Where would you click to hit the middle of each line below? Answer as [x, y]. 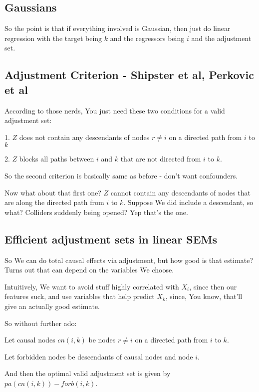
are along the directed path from [54, 202]
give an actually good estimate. [52, 306]
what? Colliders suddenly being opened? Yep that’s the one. [96, 212]
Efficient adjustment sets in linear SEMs [111, 239]
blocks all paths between [57, 159]
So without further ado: [41, 323]
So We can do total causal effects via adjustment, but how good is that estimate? [129, 260]
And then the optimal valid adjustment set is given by [88, 373]
